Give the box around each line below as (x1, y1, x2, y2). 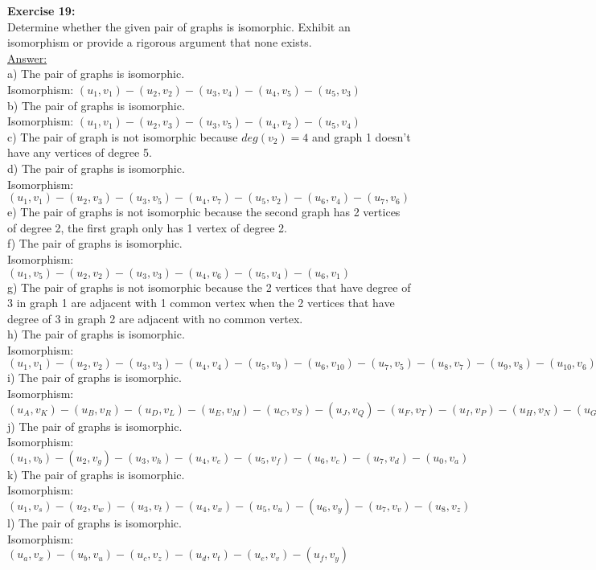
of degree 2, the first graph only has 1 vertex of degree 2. (7, 219, 287, 236)
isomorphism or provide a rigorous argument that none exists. (7, 34, 312, 51)
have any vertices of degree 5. (7, 144, 152, 161)
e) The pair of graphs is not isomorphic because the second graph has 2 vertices (7, 203, 401, 220)
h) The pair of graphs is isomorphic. (7, 326, 185, 342)
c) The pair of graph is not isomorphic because (7, 128, 238, 145)
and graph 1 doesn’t (312, 128, 411, 145)
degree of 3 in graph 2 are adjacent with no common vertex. (7, 310, 303, 326)
